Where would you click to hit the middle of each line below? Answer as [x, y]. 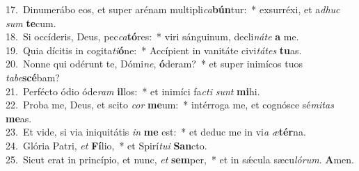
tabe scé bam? [33, 77]
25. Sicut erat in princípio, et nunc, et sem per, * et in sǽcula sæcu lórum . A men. [180, 159]
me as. [19, 118]
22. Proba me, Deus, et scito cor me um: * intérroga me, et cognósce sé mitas [170, 105]
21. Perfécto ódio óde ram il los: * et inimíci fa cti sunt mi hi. [133, 91]
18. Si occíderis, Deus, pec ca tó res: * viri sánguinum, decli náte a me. [152, 36]
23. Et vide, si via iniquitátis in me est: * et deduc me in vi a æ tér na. [156, 132]
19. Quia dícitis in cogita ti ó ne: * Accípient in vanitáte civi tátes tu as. [154, 50]
